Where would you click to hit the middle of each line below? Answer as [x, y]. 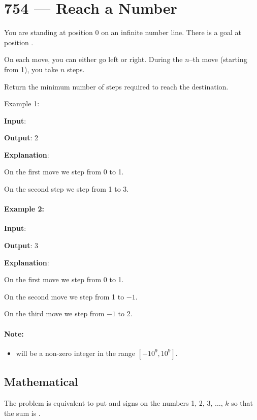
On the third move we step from [54, 313]
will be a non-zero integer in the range [76, 353]
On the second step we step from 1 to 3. [67, 189]
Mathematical [41, 382]
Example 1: [22, 103]
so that [242, 403]
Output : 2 [21, 138]
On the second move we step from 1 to [64, 296]
